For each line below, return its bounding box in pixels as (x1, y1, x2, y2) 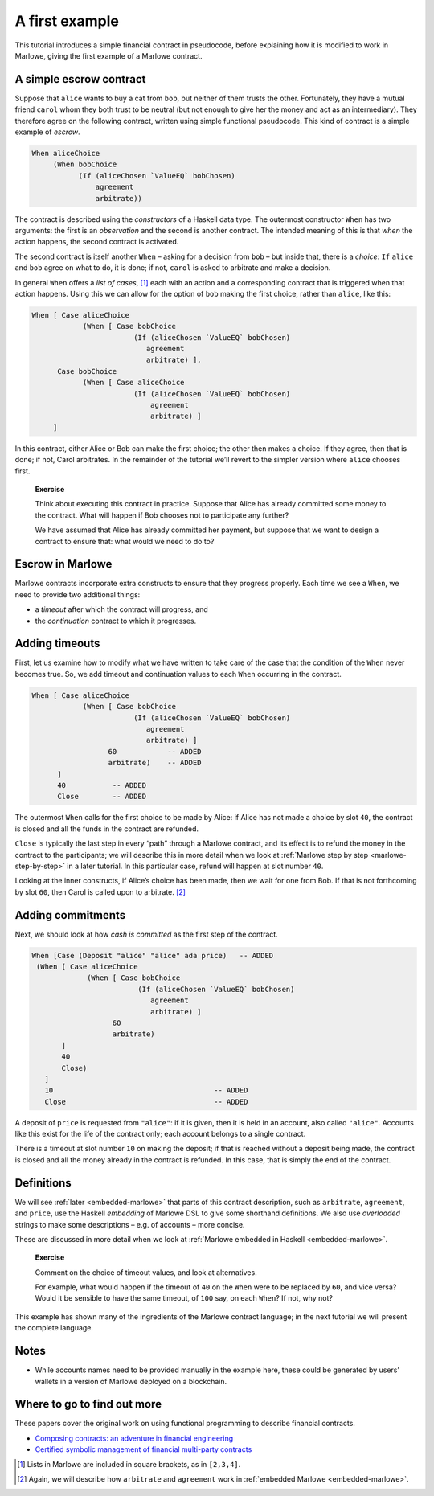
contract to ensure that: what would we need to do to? (35, 536, 215, 546)
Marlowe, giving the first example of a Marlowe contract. (14, 51, 203, 60)
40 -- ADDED (57, 781, 147, 789)
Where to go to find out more (14, 1397, 162, 1411)
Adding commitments (14, 908, 126, 922)
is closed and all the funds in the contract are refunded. (14, 824, 199, 834)
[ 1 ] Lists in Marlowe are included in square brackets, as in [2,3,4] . (17, 1459, 241, 1469)
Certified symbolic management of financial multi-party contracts (35, 1445, 252, 1454)
